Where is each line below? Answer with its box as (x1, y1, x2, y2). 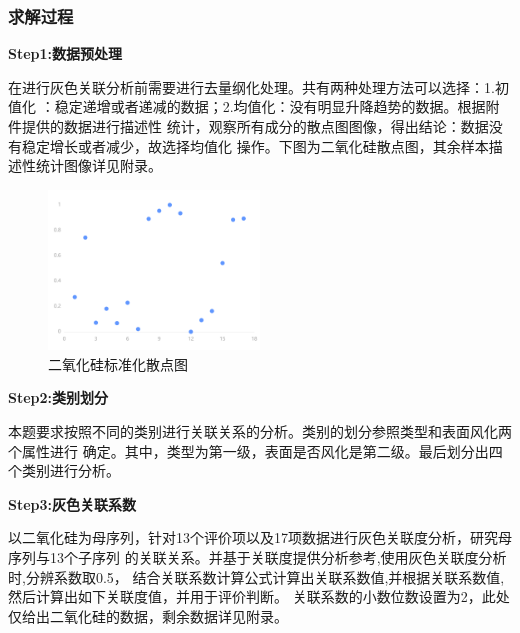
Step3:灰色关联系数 (8, 493, 137, 514)
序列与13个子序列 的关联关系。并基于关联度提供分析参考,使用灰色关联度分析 (8, 546, 507, 567)
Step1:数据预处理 (8, 43, 123, 64)
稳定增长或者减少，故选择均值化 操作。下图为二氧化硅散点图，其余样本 (21, 135, 489, 156)
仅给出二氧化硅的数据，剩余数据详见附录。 (8, 605, 288, 626)
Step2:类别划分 (8, 387, 109, 408)
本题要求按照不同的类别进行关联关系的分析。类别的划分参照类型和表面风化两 (8, 421, 512, 442)
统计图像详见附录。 (35, 155, 162, 176)
